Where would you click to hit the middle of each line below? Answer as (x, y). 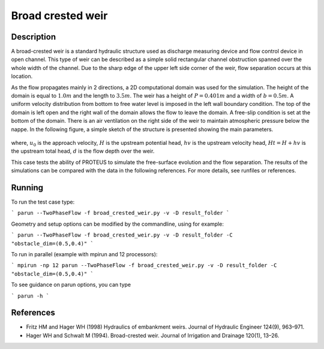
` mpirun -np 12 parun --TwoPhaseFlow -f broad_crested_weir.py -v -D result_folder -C (144, 265)
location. (22, 76)
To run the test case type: (43, 202)
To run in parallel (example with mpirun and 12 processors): (84, 254)
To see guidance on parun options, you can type (71, 285)
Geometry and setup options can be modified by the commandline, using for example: (118, 224)
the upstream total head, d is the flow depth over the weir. (83, 151)
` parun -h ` (30, 296)
